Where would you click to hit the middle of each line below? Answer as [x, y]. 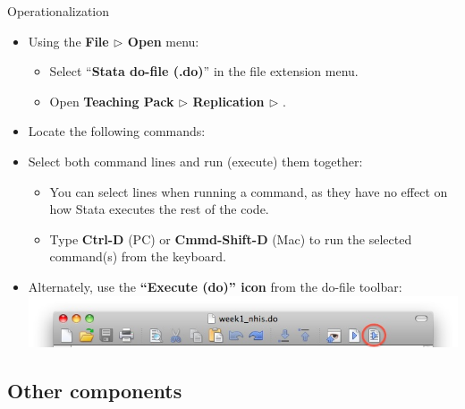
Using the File [68, 41]
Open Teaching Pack [112, 101]
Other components [95, 391]
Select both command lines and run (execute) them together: [195, 161]
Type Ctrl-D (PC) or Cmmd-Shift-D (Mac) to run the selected [231, 239]
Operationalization [59, 11]
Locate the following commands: [117, 131]
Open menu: [163, 41]
